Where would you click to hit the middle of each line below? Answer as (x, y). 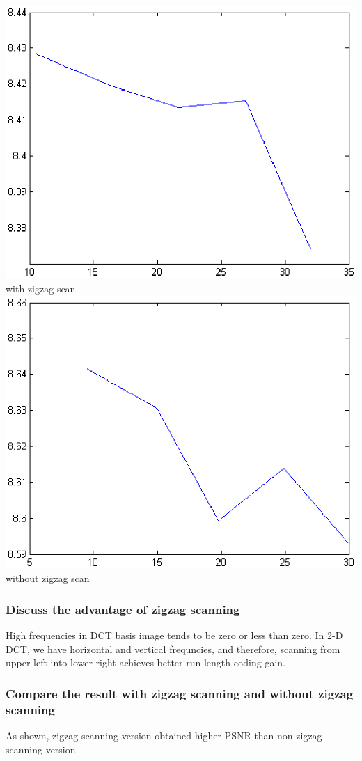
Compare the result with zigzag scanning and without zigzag (180, 693)
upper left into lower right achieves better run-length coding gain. (146, 662)
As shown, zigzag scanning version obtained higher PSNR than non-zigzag (164, 736)
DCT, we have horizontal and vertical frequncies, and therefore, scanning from (173, 649)
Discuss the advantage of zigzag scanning (123, 609)
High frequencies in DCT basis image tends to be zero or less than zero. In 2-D (174, 635)
